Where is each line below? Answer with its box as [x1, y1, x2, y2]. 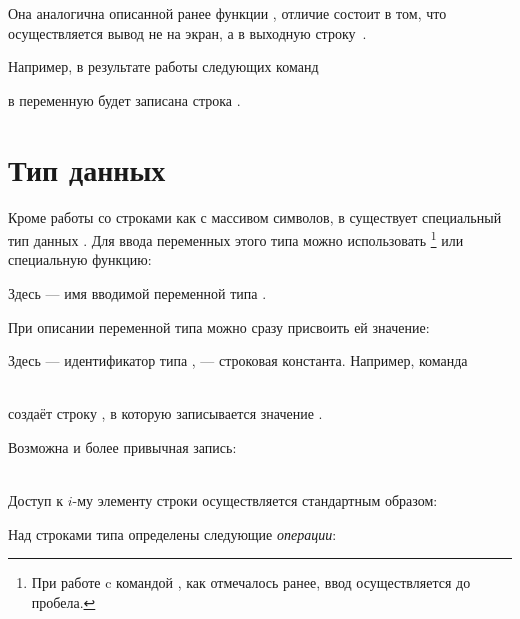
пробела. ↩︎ [31, 591, 96, 612]
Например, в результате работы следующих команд [8, 56, 319, 77]
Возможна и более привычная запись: [8, 436, 237, 457]
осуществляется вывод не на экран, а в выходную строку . [8, 22, 367, 43]
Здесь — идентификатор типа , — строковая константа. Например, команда [8, 350, 468, 371]
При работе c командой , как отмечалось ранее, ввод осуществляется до [31, 572, 471, 593]
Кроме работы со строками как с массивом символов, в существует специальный [8, 206, 502, 227]
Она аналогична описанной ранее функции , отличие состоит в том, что [8, 3, 447, 23]
